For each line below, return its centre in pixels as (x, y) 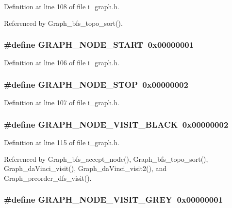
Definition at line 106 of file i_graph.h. (62, 63)
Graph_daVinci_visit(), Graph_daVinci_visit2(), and (85, 168)
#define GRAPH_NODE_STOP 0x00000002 (96, 84)
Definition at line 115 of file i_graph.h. (62, 142)
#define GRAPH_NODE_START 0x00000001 (99, 45)
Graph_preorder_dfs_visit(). (48, 178)
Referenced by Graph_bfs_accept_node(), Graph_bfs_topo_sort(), (106, 159)
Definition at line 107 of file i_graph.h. (62, 103)
